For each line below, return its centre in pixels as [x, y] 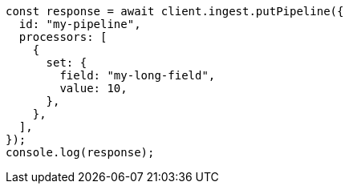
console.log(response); [80, 152]
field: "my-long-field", [138, 75]
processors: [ [63, 37]
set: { [67, 63]
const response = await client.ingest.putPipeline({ [175, 11]
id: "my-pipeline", [80, 24]
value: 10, [93, 88]
